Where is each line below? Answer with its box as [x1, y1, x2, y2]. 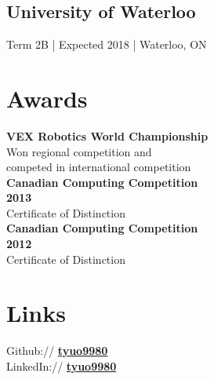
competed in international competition [6, 159, 191, 175]
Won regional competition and [6, 143, 152, 159]
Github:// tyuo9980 [6, 342, 108, 359]
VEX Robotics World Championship [6, 127, 209, 144]
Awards [6, 82, 88, 114]
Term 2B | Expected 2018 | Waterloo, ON [6, 36, 207, 53]
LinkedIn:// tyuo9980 [6, 357, 117, 374]
